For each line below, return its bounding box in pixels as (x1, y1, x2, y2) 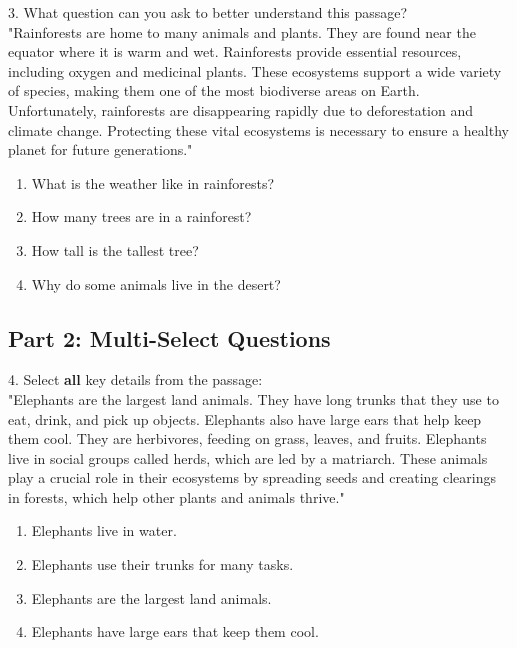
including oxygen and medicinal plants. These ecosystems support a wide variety (8, 60, 502, 81)
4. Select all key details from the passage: (8, 369, 263, 390)
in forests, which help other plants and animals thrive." (8, 486, 345, 507)
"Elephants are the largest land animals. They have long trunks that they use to (8, 388, 499, 409)
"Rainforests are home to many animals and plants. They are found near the (8, 21, 476, 42)
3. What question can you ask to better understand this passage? (8, 2, 408, 22)
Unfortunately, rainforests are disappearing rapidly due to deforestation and (8, 99, 474, 120)
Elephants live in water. (31, 520, 177, 541)
